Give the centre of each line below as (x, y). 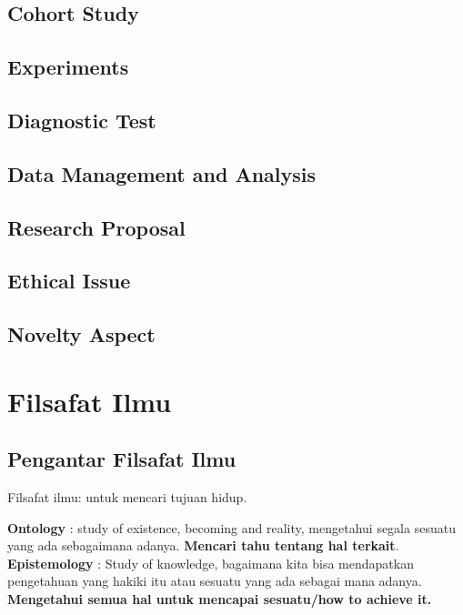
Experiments (68, 67)
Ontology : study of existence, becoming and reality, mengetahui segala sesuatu (231, 527)
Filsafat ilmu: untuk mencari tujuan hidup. (127, 497)
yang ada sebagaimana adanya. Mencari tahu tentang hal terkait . (203, 545)
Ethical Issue (69, 281)
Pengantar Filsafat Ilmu (122, 459)
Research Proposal (96, 227)
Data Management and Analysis (162, 173)
